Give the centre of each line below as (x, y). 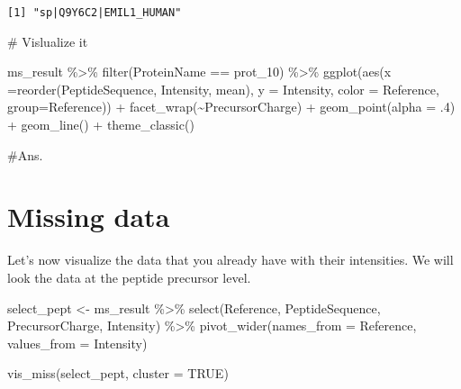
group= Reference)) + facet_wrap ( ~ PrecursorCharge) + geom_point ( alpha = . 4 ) (231, 107)
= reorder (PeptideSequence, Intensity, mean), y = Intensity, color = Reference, (223, 89)
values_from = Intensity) (77, 343)
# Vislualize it (48, 41)
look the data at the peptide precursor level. (129, 277)
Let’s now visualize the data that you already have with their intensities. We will (230, 260)
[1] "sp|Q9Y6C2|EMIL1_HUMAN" (95, 13)
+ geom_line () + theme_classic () (101, 125)
